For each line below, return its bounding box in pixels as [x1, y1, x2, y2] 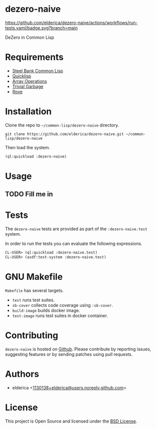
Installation [5, 106, 52, 117]
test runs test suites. [12, 297, 55, 303]
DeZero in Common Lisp [5, 34, 54, 40]
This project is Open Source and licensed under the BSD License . [5, 418, 137, 424]
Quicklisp [12, 73, 31, 79]
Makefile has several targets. [5, 287, 64, 293]
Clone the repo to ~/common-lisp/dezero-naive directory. [5, 122, 119, 128]
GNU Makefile [5, 271, 63, 283]
